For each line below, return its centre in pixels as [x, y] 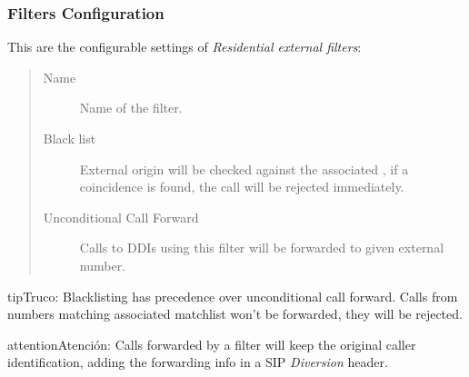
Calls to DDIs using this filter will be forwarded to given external [262, 248]
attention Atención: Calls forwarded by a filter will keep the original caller [212, 344]
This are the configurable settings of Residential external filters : [185, 47]
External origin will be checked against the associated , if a [244, 169]
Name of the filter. [131, 108]
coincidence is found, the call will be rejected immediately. [242, 187]
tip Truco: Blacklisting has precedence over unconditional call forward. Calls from [233, 296]
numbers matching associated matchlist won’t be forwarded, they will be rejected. [235, 314]
